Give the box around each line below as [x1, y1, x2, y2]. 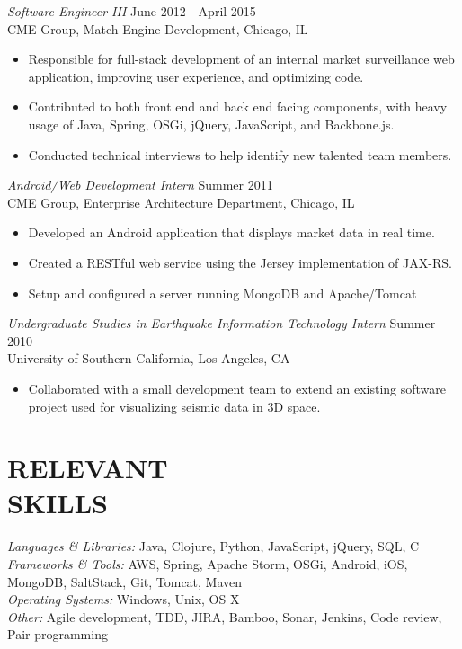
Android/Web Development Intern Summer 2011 [7, 175, 273, 194]
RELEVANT [7, 449, 168, 486]
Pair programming [7, 625, 108, 644]
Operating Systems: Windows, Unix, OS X [7, 590, 240, 609]
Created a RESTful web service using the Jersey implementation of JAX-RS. [28, 253, 452, 271]
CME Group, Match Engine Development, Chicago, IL [7, 19, 308, 38]
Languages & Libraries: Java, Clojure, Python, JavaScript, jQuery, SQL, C [7, 537, 420, 556]
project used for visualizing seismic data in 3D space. [28, 396, 321, 415]
